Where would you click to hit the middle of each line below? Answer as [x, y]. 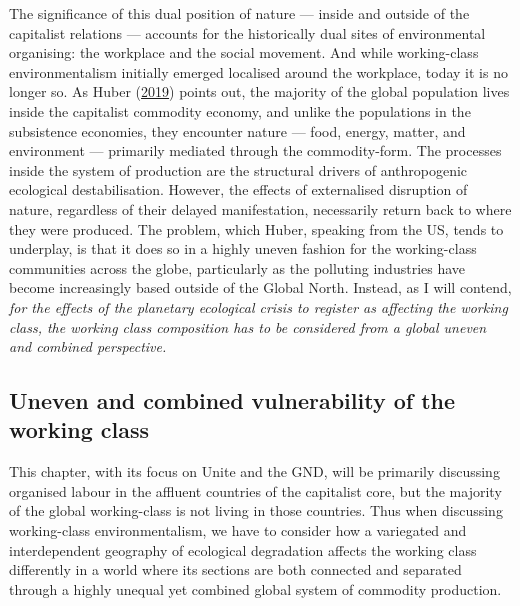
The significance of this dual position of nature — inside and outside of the [239, 13]
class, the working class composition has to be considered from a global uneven [248, 326]
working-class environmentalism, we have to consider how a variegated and [238, 530]
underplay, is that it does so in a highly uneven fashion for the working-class [243, 248]
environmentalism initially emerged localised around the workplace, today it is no [258, 71]
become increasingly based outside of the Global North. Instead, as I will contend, [260, 287]
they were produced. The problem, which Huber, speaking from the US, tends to [256, 228]
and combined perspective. [88, 346]
